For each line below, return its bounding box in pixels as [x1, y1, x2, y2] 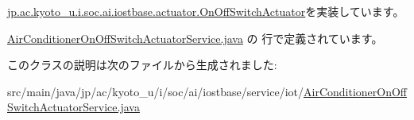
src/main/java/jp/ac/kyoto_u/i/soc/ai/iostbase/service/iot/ [7, 83, 304, 99]
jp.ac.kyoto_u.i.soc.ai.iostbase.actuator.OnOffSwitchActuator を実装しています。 [7, 3, 404, 19]
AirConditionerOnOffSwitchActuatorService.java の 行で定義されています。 [7, 29, 383, 46]
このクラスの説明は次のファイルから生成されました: [7, 56, 277, 73]
